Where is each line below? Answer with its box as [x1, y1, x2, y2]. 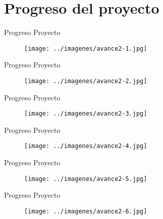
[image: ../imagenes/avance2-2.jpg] [24, 77, 147, 85]
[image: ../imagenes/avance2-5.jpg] [24, 175, 147, 182]
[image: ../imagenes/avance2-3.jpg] [24, 110, 147, 118]
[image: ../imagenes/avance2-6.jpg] [24, 207, 147, 215]
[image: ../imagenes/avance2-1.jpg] [24, 45, 147, 52]
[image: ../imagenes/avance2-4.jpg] [24, 142, 147, 150]
